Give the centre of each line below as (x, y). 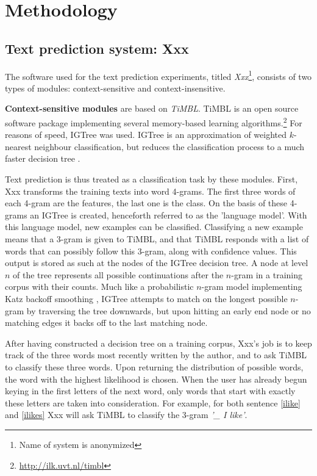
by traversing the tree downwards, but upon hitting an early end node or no (169, 310)
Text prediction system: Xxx (97, 48)
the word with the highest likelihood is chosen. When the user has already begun (156, 379)
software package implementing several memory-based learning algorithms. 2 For (154, 122)
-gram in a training (267, 274)
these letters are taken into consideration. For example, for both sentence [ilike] (153, 402)
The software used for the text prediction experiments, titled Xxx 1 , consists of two (158, 75)
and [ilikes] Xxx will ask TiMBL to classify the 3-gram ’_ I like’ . (126, 415)
